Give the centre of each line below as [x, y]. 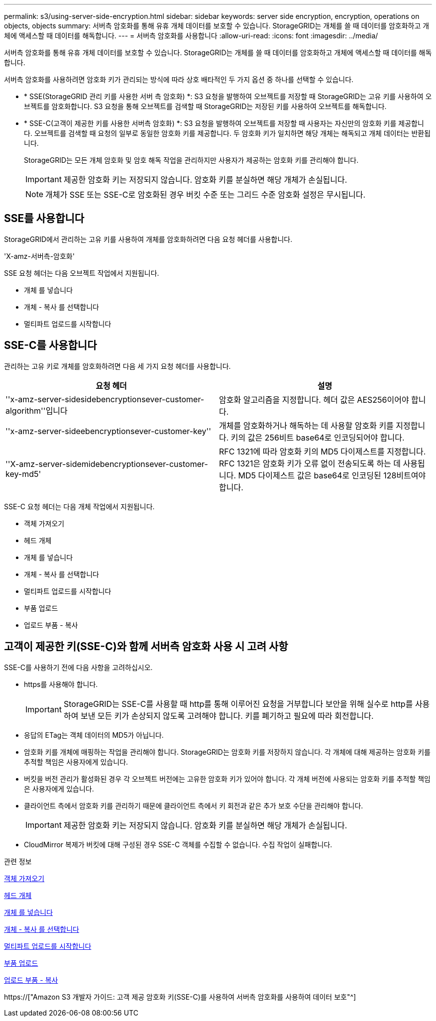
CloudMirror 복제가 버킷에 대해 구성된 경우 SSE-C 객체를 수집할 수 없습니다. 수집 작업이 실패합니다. [178, 844]
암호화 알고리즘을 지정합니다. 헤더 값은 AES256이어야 [314, 399]
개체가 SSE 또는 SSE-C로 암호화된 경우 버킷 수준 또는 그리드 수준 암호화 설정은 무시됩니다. [205, 195]
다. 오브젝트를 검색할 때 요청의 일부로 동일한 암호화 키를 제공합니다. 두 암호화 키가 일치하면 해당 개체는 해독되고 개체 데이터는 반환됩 [227, 133]
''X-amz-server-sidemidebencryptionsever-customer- [107, 464]
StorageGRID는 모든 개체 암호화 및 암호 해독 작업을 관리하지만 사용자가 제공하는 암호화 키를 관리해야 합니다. [191, 160]
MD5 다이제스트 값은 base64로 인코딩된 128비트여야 [332, 475]
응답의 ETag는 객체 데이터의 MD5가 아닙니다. [94, 735]
